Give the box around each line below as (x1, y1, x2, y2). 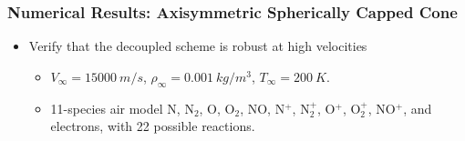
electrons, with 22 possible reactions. (50, 116, 255, 136)
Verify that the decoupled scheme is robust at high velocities (28, 36, 367, 55)
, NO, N (240, 98, 285, 117)
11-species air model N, (50, 98, 181, 117)
